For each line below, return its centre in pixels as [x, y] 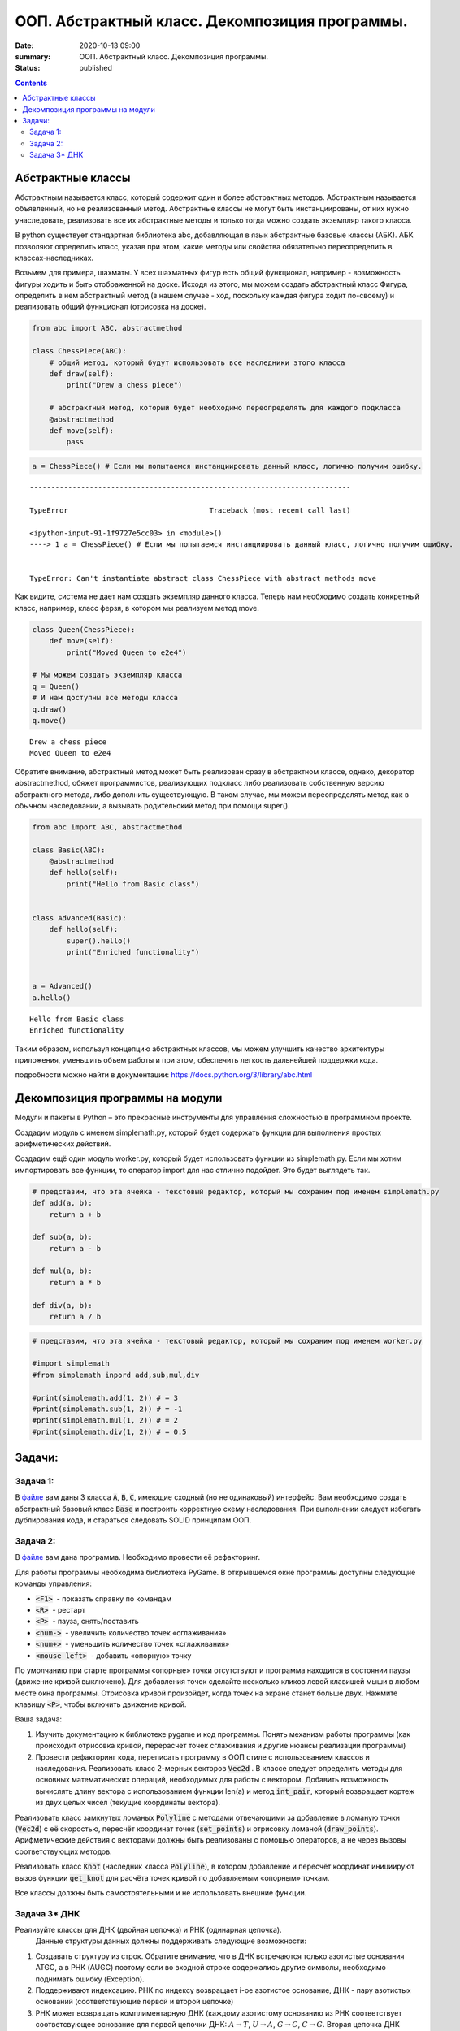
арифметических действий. [63, 1143]
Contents [31, 83]
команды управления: [54, 1583]
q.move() [50, 720]
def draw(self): [81, 374]
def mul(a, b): [62, 1271]
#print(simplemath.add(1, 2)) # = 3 [105, 1398]
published [96, 68]
